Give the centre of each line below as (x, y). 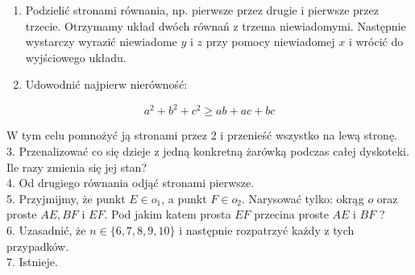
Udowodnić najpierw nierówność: (106, 84)
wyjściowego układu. (76, 57)
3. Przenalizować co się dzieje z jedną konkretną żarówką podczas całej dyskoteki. (208, 151)
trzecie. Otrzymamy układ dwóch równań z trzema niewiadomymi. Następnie (216, 25)
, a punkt (184, 198)
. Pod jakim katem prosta (168, 214)
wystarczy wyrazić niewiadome (101, 42)
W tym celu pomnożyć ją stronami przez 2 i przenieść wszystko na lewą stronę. (202, 135)
